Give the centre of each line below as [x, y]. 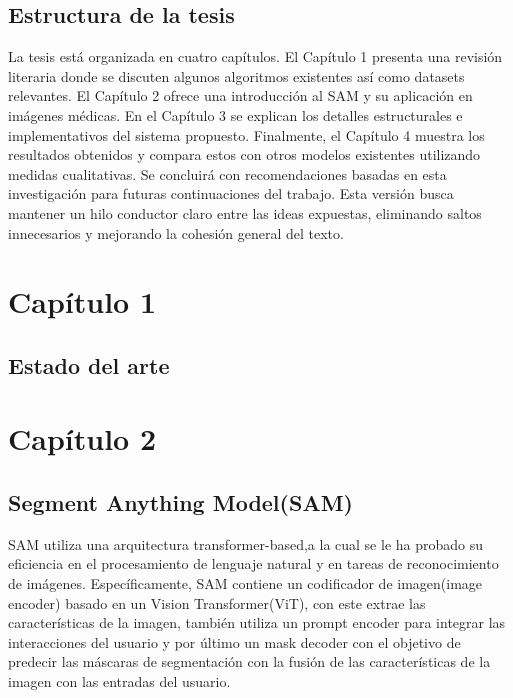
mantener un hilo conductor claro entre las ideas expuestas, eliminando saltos [245, 212]
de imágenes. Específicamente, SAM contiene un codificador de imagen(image [245, 583]
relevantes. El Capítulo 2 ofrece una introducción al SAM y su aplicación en [240, 95]
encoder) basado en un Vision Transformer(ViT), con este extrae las [217, 602]
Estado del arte [89, 364]
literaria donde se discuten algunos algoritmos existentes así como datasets [236, 75]
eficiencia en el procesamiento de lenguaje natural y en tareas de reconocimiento [253, 563]
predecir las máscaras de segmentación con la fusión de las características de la [249, 661]
